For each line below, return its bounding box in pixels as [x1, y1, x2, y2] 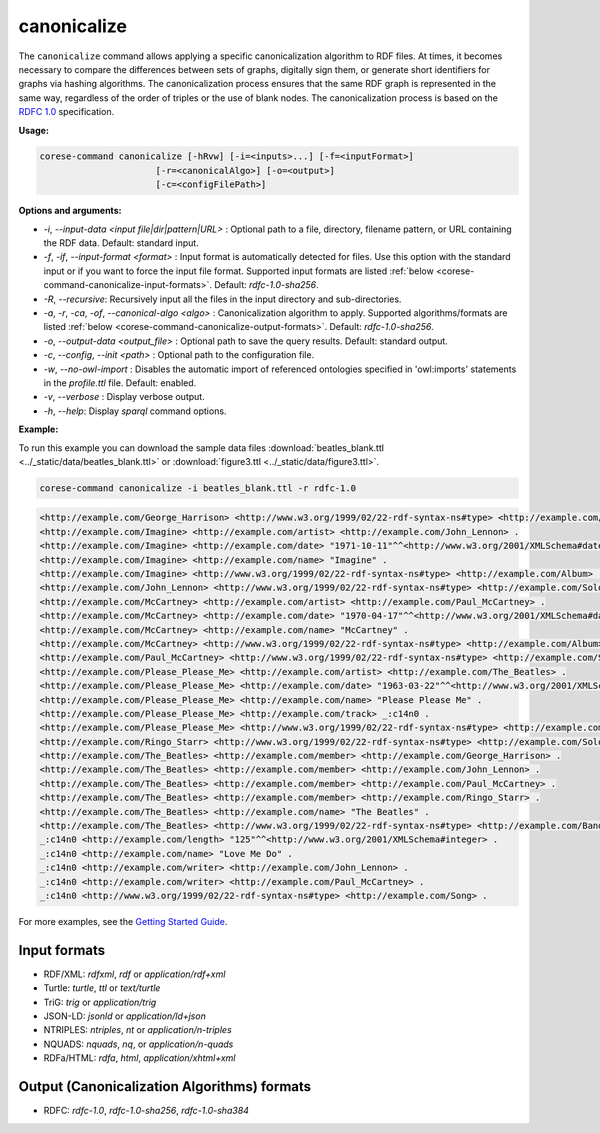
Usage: [18, 124, 50, 136]
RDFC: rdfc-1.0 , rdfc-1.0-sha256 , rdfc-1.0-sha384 [43, 1105, 250, 1117]
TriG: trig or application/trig [43, 996, 157, 1008]
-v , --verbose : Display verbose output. [43, 391, 205, 403]
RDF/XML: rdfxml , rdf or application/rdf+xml [43, 968, 226, 980]
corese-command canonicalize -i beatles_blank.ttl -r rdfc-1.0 [39, 482, 357, 494]
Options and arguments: [18, 205, 122, 217]
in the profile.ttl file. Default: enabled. [43, 376, 197, 389]
